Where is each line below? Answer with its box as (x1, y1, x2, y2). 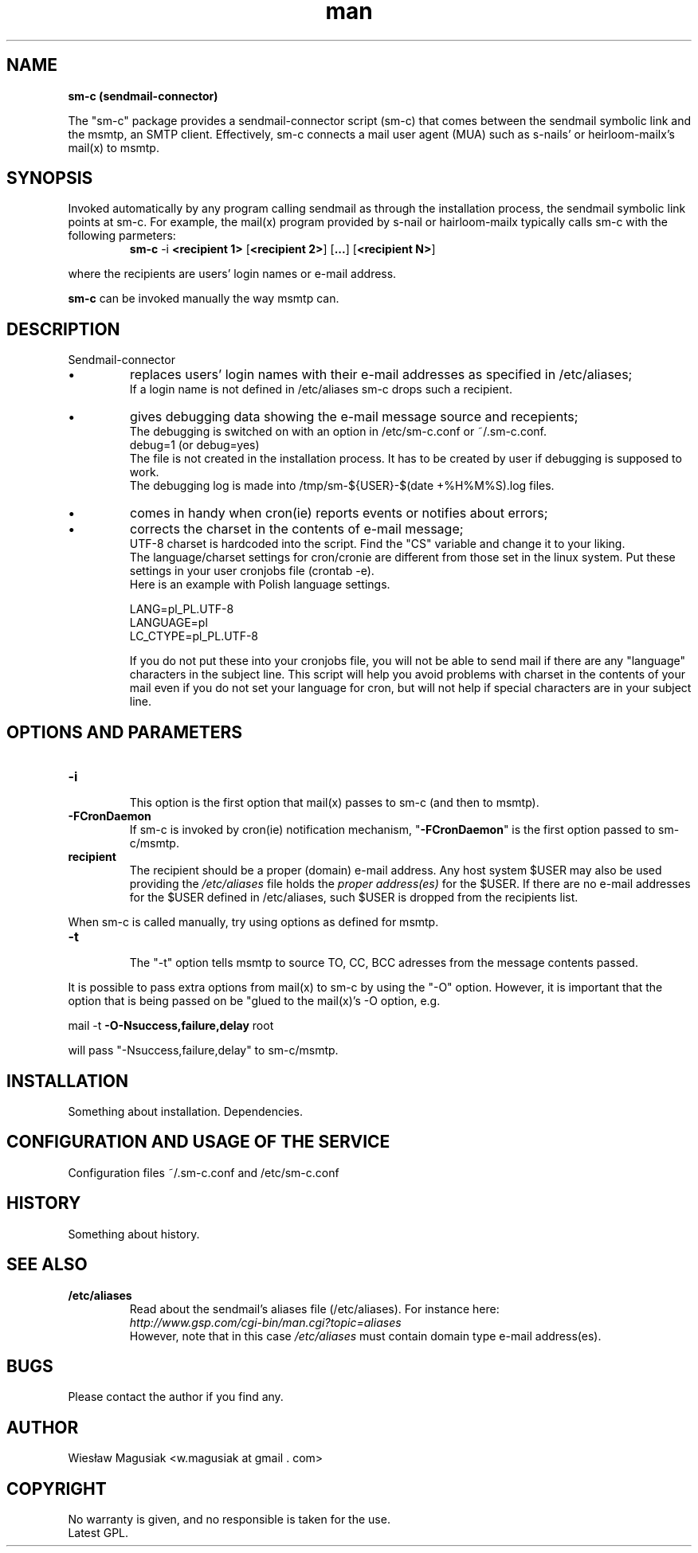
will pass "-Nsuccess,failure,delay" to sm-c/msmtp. (68, 1043, 339, 1058)
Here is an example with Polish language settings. (129, 577, 390, 592)
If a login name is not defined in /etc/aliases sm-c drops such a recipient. (129, 382, 512, 397)
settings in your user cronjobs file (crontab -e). (129, 564, 374, 578)
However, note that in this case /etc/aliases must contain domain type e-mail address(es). (129, 1328, 602, 1343)
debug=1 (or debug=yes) (129, 438, 260, 452)
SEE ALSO (6, 1254, 88, 1275)
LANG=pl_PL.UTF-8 (129, 602, 234, 616)
